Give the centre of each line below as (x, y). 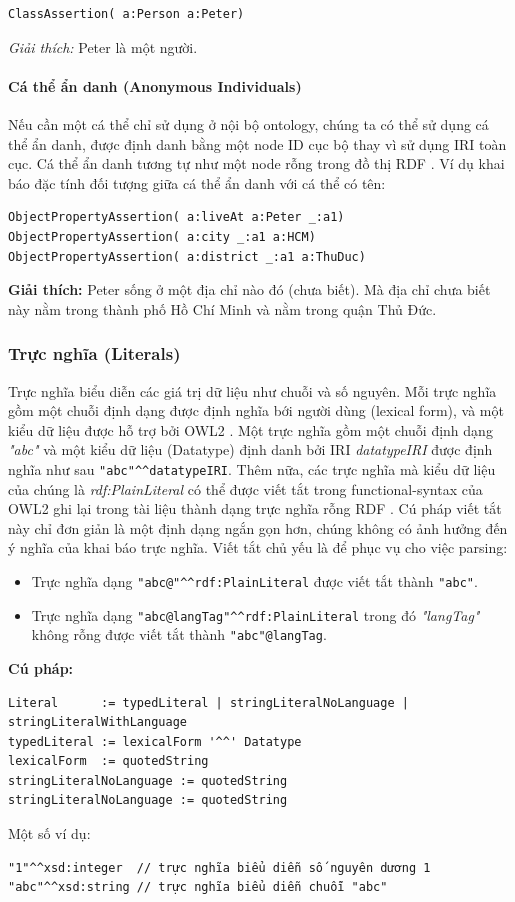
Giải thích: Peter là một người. (103, 46)
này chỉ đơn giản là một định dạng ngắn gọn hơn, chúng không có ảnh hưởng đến (258, 527)
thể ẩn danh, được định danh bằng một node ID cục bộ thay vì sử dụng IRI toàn (257, 143)
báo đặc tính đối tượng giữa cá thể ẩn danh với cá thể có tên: (197, 182)
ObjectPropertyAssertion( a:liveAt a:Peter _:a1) (176, 217)
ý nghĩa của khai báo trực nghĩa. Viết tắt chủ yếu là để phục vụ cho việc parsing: (258, 547)
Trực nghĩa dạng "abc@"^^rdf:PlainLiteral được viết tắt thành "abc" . (254, 580)
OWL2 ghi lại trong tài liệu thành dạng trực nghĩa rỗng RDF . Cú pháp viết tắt (255, 508)
